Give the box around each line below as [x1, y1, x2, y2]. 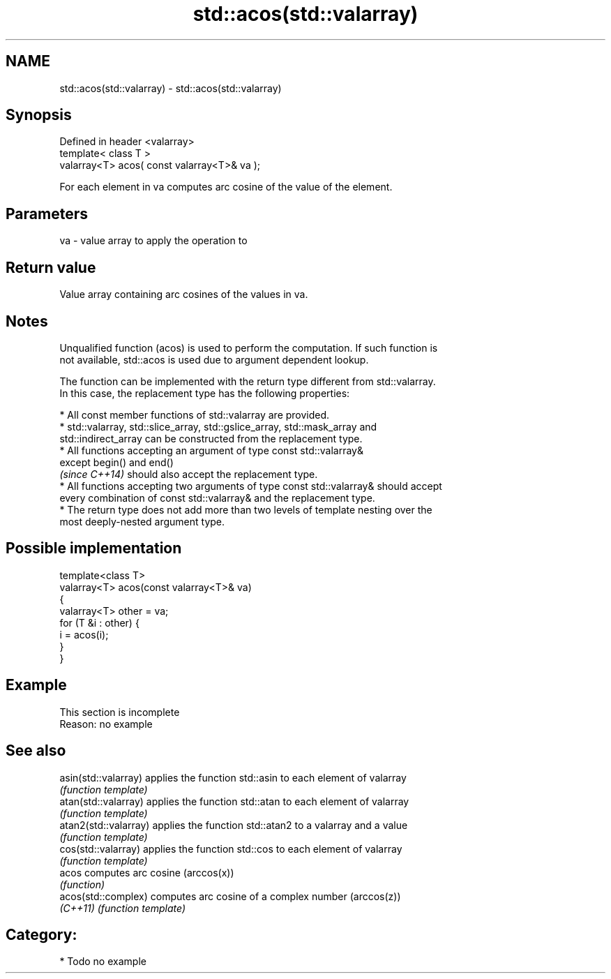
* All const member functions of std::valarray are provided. [59, 408, 330, 421]
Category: [6, 925, 77, 943]
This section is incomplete [59, 705, 180, 718]
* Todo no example [59, 955, 146, 968]
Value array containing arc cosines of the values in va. [59, 288, 308, 301]
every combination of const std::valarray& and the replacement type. [59, 491, 375, 504]
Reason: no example [59, 717, 153, 730]
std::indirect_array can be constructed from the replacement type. [59, 432, 363, 444]
